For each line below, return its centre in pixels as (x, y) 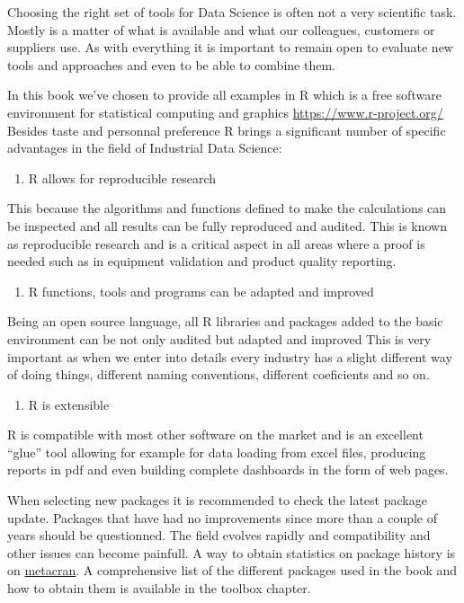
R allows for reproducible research (122, 177)
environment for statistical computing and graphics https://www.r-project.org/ (225, 112)
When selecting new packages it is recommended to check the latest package (217, 500)
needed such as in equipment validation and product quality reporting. (202, 261)
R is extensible (69, 404)
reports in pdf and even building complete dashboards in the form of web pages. (228, 470)
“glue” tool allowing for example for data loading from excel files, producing (217, 452)
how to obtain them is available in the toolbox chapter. (159, 588)
